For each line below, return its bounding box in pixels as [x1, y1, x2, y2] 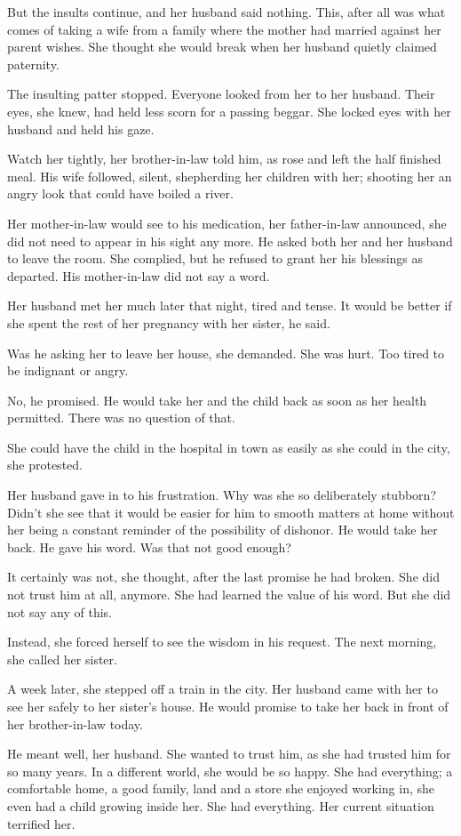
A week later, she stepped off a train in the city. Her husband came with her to [7, 679, 438, 698]
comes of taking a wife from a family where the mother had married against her [7, 20, 441, 38]
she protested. [7, 455, 83, 474]
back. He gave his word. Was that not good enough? [7, 537, 291, 556]
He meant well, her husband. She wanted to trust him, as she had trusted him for [7, 744, 451, 763]
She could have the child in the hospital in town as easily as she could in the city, [7, 438, 450, 456]
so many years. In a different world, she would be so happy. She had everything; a [7, 761, 453, 780]
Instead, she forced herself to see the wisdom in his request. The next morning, [7, 632, 437, 651]
